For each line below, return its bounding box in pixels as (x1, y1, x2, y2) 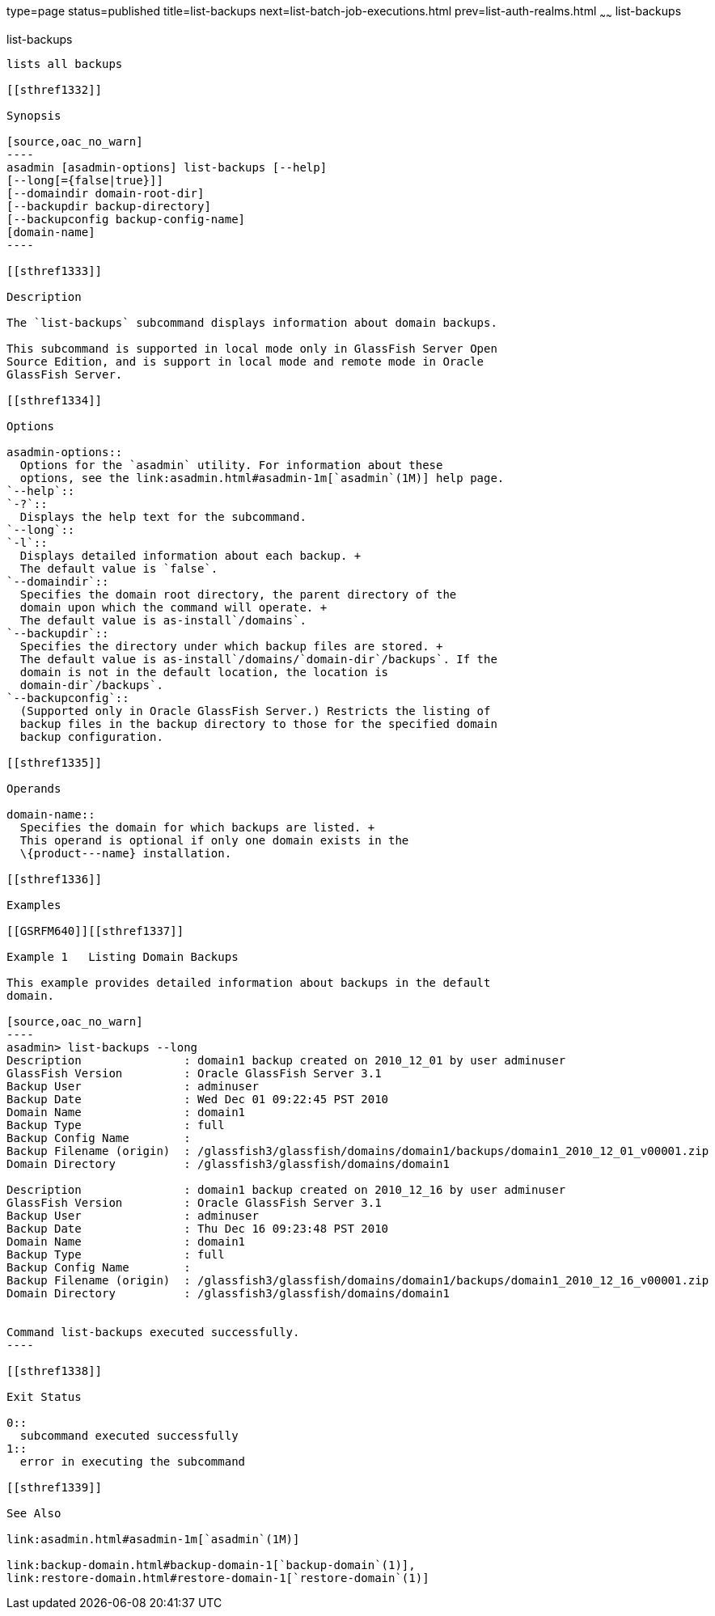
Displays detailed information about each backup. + (19, 548, 362, 562)
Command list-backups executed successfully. (6, 1325, 300, 1339)
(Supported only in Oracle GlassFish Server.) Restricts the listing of (19, 704, 491, 717)
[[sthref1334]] (6, 393, 103, 407)
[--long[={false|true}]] (6, 173, 163, 187)
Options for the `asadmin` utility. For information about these (19, 458, 443, 472)
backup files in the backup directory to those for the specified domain (19, 717, 497, 730)
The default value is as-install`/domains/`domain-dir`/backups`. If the (19, 652, 497, 666)
